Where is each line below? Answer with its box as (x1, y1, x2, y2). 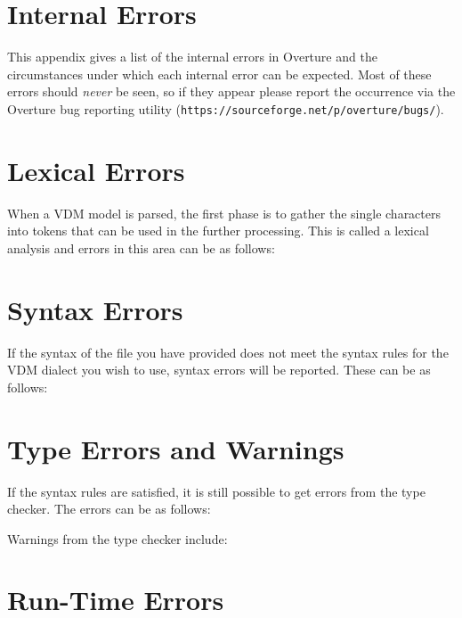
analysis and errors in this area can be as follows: (7, 238, 275, 257)
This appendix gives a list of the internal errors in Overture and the (7, 47, 377, 66)
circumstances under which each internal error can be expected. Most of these (7, 64, 432, 83)
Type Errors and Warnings (7, 430, 344, 466)
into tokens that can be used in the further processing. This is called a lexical (7, 221, 429, 240)
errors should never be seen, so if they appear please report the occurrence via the (7, 82, 456, 101)
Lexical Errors (7, 152, 185, 188)
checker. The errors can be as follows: (7, 499, 211, 518)
